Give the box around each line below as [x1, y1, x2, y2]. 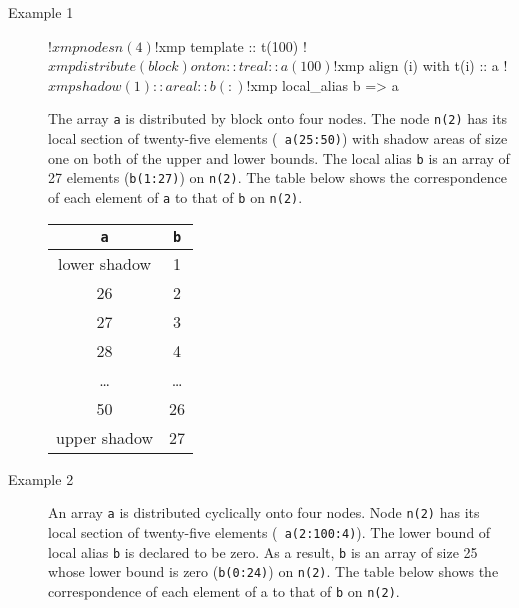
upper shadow [56, 425, 154, 449]
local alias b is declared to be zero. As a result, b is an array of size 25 [48, 541, 478, 562]
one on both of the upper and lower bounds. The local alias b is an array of [48, 147, 510, 168]
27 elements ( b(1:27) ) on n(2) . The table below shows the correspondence [48, 167, 508, 188]
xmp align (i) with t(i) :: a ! [337, 55, 508, 76]
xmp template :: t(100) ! [158, 35, 307, 56]
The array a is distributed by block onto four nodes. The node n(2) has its [48, 108, 508, 129]
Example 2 [8, 468, 74, 489]
